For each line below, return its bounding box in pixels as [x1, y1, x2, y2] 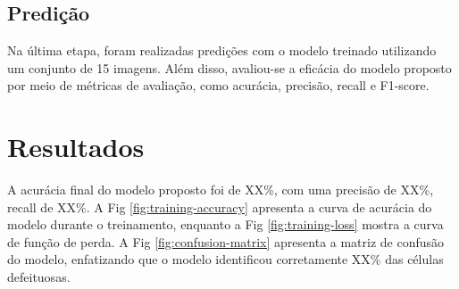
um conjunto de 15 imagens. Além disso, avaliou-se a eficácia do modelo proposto [7, 58, 452, 77]
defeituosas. [7, 268, 71, 286]
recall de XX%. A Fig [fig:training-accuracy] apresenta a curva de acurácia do [7, 197, 432, 216]
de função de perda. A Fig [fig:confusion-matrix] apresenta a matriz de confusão [7, 232, 445, 251]
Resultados [7, 128, 145, 165]
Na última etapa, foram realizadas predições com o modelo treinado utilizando [7, 41, 437, 60]
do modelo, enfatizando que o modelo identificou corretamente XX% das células [7, 250, 444, 268]
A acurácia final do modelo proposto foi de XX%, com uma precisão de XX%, [7, 180, 434, 199]
